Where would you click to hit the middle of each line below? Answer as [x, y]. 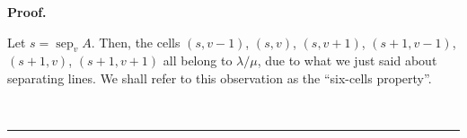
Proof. [27, 12]
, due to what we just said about [347, 60]
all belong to [198, 60]
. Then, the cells [136, 42]
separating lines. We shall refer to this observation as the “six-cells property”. [220, 78]
